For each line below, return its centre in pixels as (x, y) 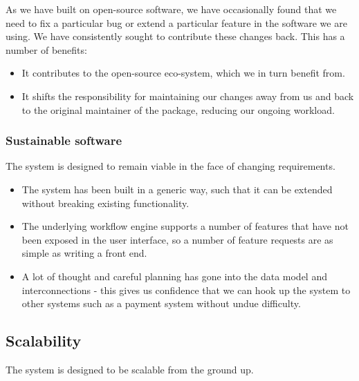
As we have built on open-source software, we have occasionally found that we (171, 9)
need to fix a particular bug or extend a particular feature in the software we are (176, 22)
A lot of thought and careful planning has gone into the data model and (174, 276)
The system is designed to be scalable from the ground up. (130, 369)
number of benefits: (46, 49)
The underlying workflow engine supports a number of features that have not (185, 226)
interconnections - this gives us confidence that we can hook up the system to (186, 290)
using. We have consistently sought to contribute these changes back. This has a (175, 36)
